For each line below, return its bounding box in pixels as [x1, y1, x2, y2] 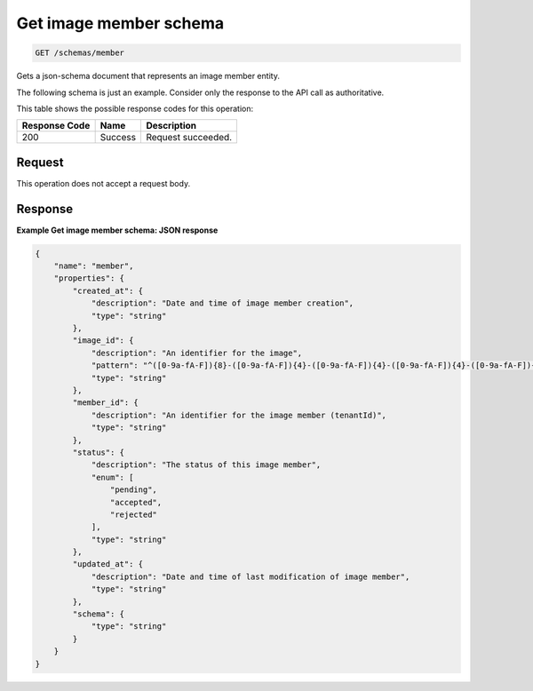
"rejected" [109, 509, 157, 520]
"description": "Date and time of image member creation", [91, 298, 354, 308]
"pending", [109, 485, 157, 495]
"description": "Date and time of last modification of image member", [91, 571, 410, 582]
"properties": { [53, 274, 124, 283]
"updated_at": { [72, 560, 144, 569]
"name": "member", [53, 261, 134, 271]
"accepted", [109, 497, 163, 507]
